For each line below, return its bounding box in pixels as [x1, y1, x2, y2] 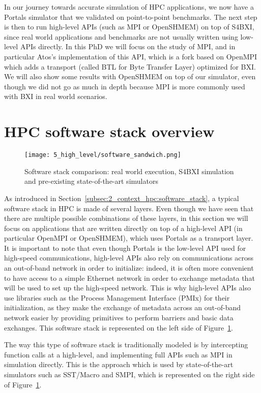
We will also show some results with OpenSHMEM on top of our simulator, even [4, 71, 256, 82]
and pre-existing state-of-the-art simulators [24, 176, 158, 186]
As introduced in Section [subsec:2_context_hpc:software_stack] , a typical [4, 192, 239, 203]
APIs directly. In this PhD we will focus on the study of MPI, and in [20, 41, 236, 52]
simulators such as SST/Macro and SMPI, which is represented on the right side [4, 369, 255, 379]
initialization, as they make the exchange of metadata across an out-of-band [4, 302, 241, 313]
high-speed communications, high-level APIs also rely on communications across [4, 252, 253, 263]
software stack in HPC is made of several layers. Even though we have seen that [4, 203, 254, 213]
